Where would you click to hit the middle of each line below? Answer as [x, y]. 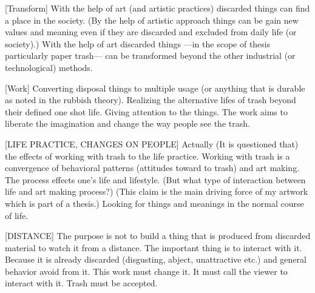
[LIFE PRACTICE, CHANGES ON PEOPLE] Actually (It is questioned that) [152, 143]
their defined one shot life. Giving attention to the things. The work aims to [146, 111]
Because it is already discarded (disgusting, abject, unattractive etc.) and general [156, 259]
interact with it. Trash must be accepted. [81, 283]
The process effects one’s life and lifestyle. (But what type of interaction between [155, 179]
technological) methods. [49, 67]
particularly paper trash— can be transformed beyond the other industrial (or [150, 56]
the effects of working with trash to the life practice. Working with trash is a [147, 156]
